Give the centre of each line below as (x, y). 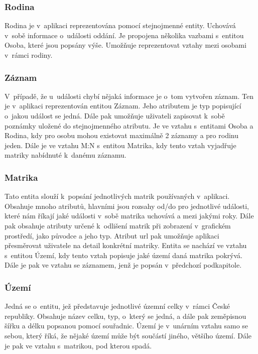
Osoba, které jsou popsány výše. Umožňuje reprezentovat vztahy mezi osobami (125, 45)
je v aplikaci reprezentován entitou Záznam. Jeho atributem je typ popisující (123, 106)
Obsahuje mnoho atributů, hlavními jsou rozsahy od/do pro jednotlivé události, (127, 206)
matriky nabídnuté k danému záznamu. (66, 155)
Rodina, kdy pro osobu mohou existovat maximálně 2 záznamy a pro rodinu (121, 135)
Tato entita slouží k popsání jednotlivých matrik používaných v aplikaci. (117, 196)
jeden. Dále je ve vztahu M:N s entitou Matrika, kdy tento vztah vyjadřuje (120, 145)
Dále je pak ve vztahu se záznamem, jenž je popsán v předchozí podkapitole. (123, 265)
